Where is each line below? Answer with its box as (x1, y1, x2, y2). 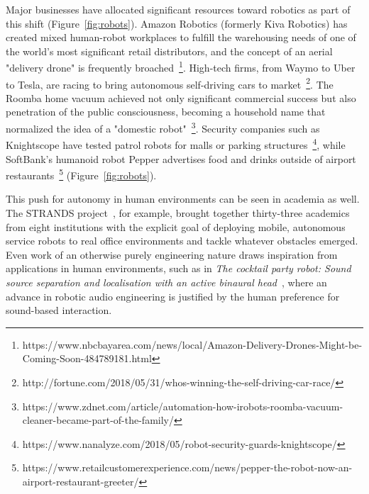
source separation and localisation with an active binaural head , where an (6, 274, 327, 289)
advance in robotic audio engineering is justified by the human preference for (6, 288, 340, 303)
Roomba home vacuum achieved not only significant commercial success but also (6, 90, 356, 105)
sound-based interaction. (6, 303, 112, 318)
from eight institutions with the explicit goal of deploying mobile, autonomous (6, 219, 346, 234)
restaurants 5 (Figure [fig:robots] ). (6, 166, 157, 182)
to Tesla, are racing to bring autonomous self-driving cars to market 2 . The (6, 74, 334, 91)
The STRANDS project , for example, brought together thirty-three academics (6, 206, 350, 220)
